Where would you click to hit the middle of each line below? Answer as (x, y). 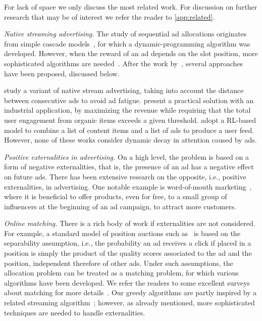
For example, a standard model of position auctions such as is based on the (122, 233)
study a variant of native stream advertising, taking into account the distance (124, 90)
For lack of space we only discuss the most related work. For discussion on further (131, 7)
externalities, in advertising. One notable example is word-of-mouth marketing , (128, 186)
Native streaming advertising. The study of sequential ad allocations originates (125, 34)
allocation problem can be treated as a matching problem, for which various (121, 273)
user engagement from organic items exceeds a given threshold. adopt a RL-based (130, 120)
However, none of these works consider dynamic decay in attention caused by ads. (130, 140)
